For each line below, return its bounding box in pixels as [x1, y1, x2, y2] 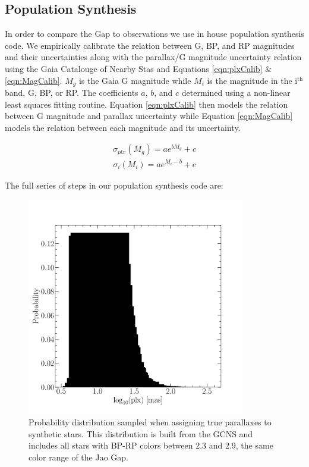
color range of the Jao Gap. [29, 450, 128, 463]
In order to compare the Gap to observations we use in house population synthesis [5, 27, 304, 40]
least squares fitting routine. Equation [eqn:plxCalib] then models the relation [5, 98, 288, 110]
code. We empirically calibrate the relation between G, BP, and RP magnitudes [5, 39, 295, 51]
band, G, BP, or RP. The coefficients [5, 86, 138, 99]
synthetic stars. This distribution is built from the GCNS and [29, 427, 253, 440]
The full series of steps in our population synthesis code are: [5, 178, 223, 191]
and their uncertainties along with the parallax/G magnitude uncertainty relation [5, 51, 302, 63]
